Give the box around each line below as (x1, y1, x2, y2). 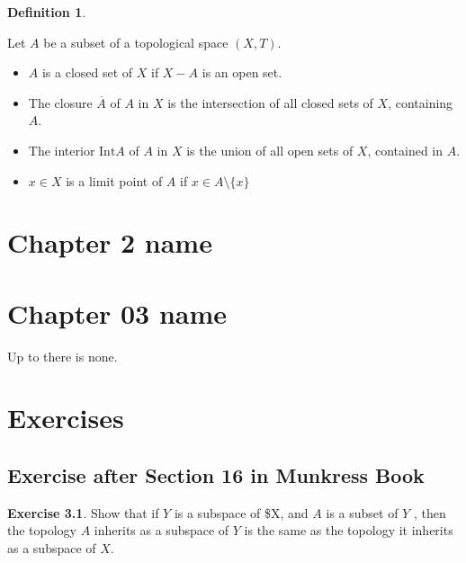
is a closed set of (41, 63, 133, 82)
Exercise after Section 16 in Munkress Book (7, 461, 425, 489)
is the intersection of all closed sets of (167, 93, 373, 112)
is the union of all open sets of (186, 140, 354, 159)
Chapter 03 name (7, 294, 228, 331)
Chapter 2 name (7, 224, 212, 261)
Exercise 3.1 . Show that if (7, 503, 159, 522)
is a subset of (326, 503, 399, 522)
